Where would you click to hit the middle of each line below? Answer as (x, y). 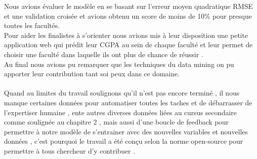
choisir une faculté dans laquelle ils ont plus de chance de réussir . (104, 54)
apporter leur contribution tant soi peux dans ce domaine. (92, 74)
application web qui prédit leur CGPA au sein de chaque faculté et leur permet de (128, 45)
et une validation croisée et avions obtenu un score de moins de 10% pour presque (128, 16)
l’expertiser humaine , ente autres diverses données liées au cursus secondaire (120, 112)
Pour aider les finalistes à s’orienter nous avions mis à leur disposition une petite (126, 35)
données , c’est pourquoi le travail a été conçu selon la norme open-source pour (124, 141)
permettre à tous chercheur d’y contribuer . (70, 150)
